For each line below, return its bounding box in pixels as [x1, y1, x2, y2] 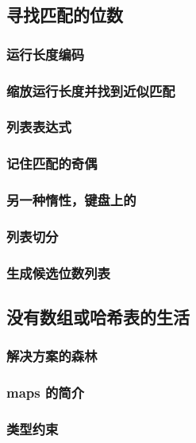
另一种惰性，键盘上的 [6, 190, 136, 210]
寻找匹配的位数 [6, 2, 123, 27]
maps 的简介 [6, 383, 85, 402]
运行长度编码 [6, 44, 85, 64]
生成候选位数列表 [6, 262, 110, 282]
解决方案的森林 [6, 346, 98, 366]
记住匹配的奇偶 [6, 153, 98, 173]
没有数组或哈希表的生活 [6, 305, 190, 329]
